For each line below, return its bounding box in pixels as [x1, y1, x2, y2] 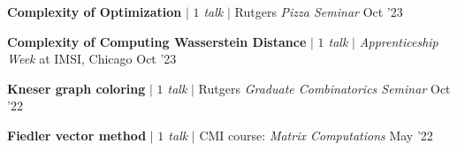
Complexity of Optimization [7, 3, 182, 20]
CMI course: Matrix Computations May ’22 [199, 125, 433, 144]
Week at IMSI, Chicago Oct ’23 [7, 49, 177, 68]
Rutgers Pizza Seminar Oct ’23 [234, 3, 403, 20]
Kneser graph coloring [7, 79, 146, 97]
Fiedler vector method [7, 125, 147, 144]
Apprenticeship [359, 32, 438, 50]
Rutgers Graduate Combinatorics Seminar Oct [198, 79, 451, 97]
